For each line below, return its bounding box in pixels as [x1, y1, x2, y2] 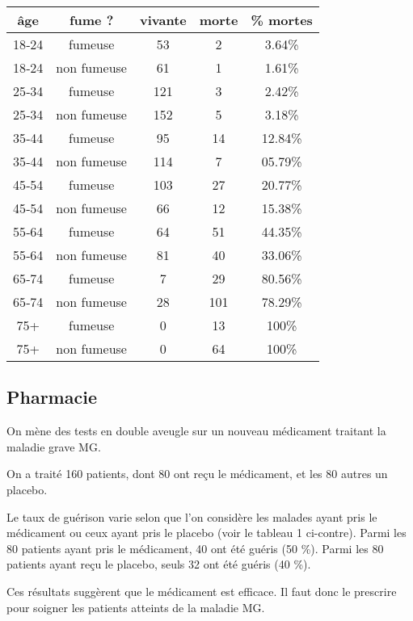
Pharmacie [6, 384, 97, 409]
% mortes [251, 10, 313, 29]
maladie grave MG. [6, 438, 101, 455]
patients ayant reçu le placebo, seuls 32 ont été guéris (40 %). [6, 556, 311, 573]
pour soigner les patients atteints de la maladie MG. [6, 598, 265, 615]
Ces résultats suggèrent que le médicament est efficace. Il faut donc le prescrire [6, 582, 397, 599]
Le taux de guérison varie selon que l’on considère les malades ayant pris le [6, 508, 377, 525]
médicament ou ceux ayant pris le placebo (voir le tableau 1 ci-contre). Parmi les [6, 524, 407, 541]
